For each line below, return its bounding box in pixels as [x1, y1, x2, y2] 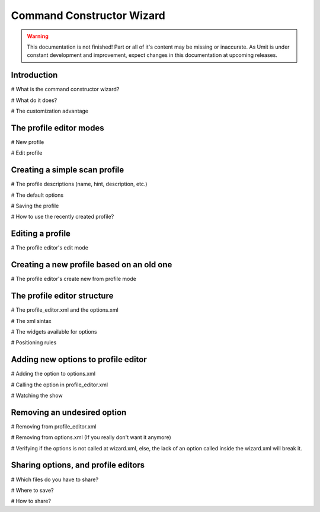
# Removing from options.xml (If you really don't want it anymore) [11, 434, 171, 441]
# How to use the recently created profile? [11, 213, 114, 220]
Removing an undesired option [11, 407, 127, 417]
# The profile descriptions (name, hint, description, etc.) [11, 181, 148, 188]
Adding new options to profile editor [11, 354, 148, 364]
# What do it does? [11, 97, 57, 104]
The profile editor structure [11, 291, 114, 301]
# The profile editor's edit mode [11, 244, 89, 251]
